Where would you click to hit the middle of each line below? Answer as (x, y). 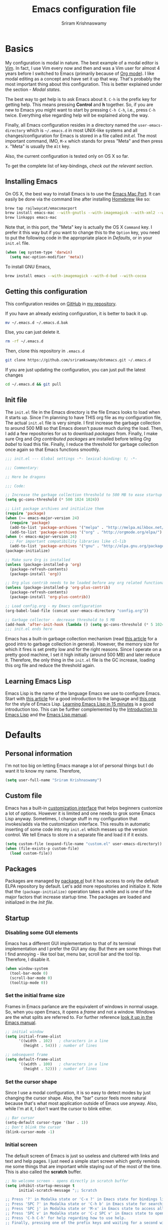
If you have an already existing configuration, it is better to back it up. (77, 313)
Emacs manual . (21, 1022)
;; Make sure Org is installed (38, 560)
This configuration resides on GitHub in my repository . (61, 304)
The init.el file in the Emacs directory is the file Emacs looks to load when (83, 412)
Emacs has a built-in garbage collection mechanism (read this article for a (81, 639)
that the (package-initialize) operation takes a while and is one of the (78, 892)
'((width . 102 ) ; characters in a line (63, 1041)
